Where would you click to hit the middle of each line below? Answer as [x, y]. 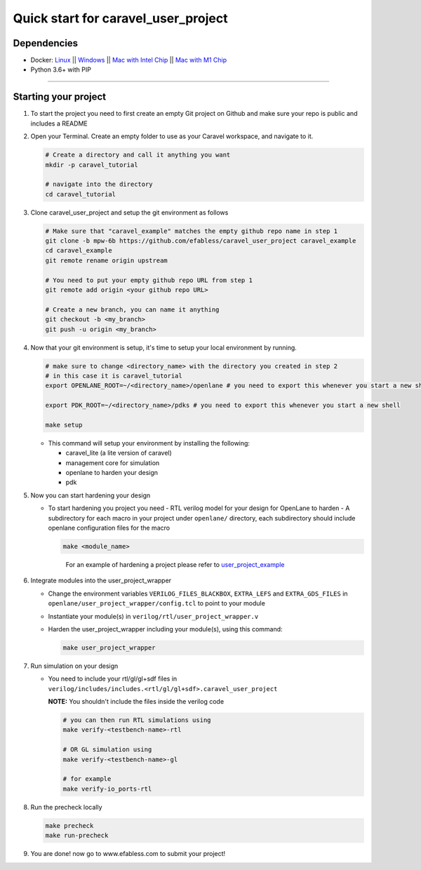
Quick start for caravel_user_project [120, 18]
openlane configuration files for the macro [109, 528]
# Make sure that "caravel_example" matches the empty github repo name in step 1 [192, 231]
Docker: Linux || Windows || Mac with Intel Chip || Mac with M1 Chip [129, 60]
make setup [64, 425]
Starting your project [60, 97]
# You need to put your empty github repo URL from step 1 [149, 280]
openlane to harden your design [112, 473]
